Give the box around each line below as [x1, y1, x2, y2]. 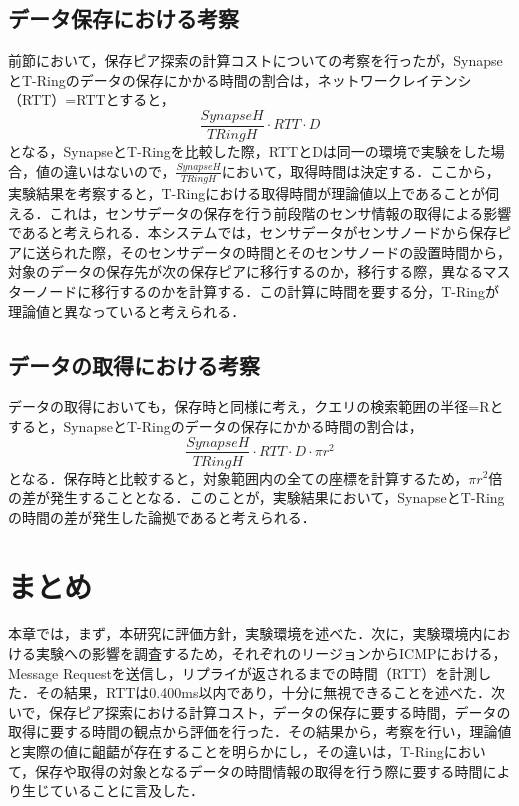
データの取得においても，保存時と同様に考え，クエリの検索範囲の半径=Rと [8, 396, 504, 417]
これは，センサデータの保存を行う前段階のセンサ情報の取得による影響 [49, 202, 512, 223]
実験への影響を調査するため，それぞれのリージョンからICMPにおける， [35, 643, 507, 664]
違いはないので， [63, 160, 176, 181]
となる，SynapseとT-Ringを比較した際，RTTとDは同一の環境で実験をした [8, 141, 491, 162]
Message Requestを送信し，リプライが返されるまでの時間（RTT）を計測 [8, 662, 478, 683]
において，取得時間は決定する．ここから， [221, 160, 500, 181]
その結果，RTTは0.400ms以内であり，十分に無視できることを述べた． [35, 682, 492, 703]
